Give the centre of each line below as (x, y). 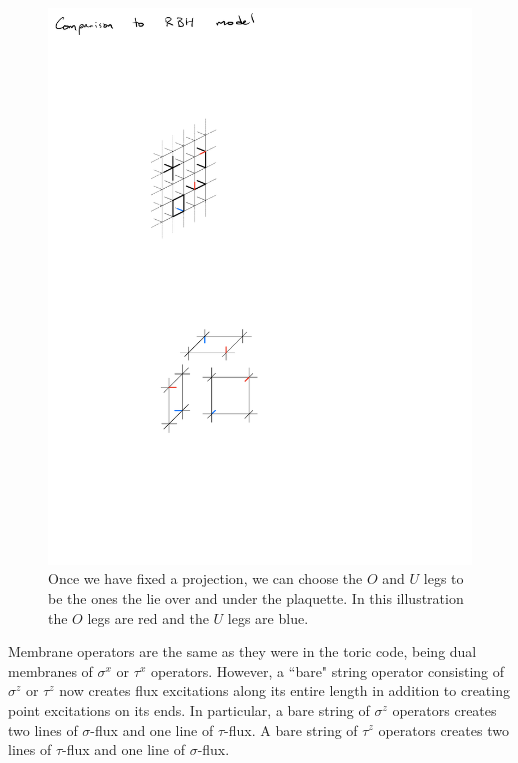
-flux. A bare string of (291, 729)
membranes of (50, 670)
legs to (443, 578)
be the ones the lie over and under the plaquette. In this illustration (256, 597)
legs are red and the (148, 617)
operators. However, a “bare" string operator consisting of (327, 670)
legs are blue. (268, 617)
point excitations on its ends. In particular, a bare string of (189, 709)
